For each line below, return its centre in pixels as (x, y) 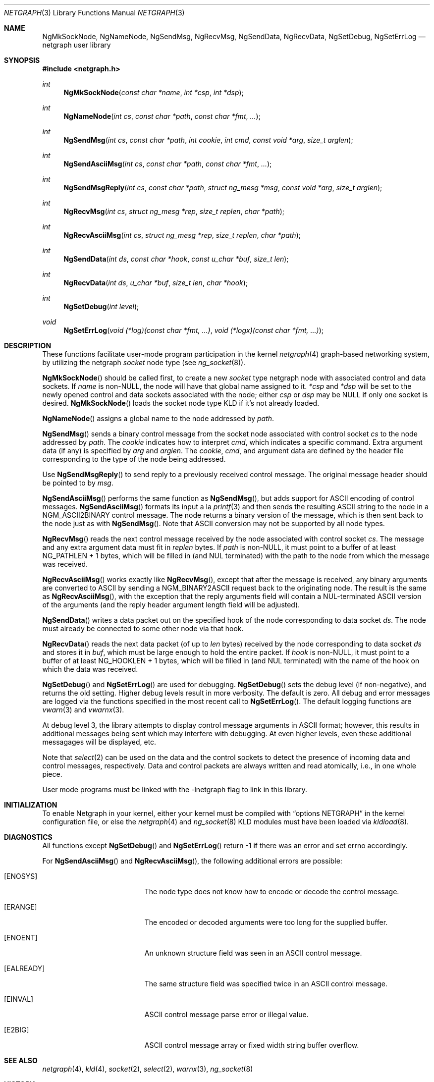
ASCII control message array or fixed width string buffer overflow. (252, 1045)
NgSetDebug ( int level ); (101, 306)
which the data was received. (90, 669)
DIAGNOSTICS (28, 837)
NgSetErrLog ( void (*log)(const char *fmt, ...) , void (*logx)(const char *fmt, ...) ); (194, 330)
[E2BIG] (17, 1030)
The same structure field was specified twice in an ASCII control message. (266, 984)
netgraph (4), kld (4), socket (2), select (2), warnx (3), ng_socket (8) (148, 1069)
